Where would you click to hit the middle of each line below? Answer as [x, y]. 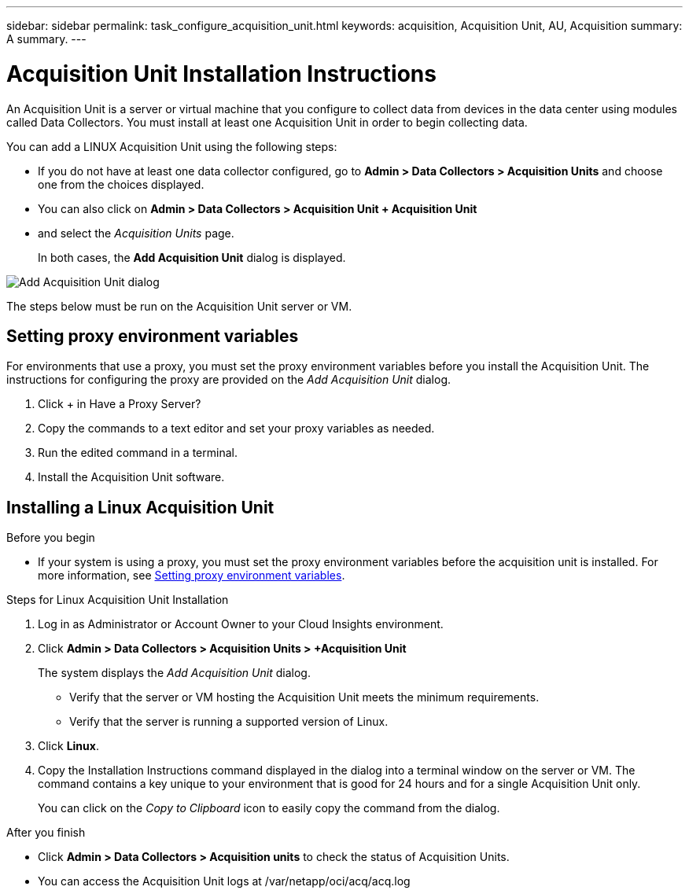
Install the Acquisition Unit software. [131, 477]
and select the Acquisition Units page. [136, 233]
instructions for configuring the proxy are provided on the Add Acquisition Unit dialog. [229, 380]
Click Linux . [68, 746]
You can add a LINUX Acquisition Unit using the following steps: [172, 146]
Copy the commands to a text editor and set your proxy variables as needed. [236, 429]
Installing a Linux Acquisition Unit [140, 507]
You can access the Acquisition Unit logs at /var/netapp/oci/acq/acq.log [224, 881]
